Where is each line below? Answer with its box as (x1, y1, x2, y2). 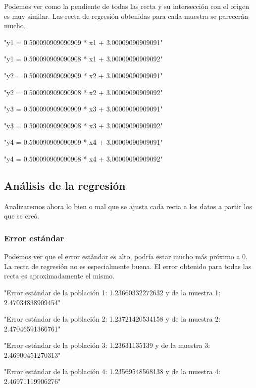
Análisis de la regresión (4, 177, 126, 193)
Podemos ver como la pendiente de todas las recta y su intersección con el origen (4, 1, 249, 11)
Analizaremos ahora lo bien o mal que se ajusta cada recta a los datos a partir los (4, 201, 252, 211)
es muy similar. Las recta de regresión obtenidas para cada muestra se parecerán (4, 10, 248, 21)
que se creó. (4, 211, 40, 221)
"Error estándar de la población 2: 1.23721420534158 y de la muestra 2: (4, 314, 221, 324)
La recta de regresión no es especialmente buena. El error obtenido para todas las (4, 261, 252, 271)
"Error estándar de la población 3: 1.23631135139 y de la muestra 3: (4, 340, 210, 350)
